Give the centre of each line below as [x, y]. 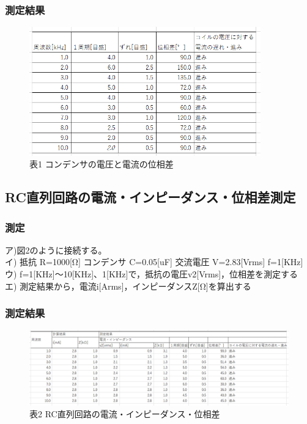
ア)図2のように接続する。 [56, 250]
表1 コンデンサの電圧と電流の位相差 [102, 164]
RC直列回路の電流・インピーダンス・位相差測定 [150, 197]
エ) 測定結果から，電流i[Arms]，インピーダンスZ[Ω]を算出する [128, 286]
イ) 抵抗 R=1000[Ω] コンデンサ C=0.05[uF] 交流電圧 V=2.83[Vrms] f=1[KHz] [154, 262]
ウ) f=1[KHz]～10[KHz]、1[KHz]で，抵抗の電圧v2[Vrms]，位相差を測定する [152, 274]
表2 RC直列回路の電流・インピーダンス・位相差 [125, 414]
